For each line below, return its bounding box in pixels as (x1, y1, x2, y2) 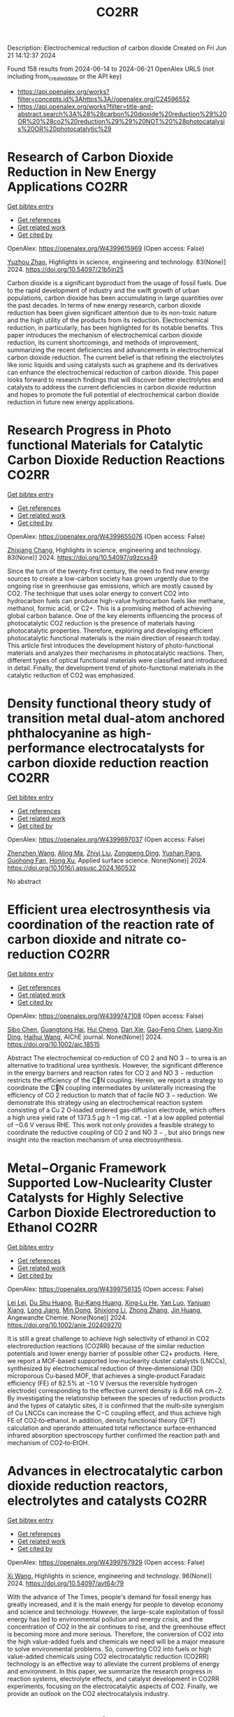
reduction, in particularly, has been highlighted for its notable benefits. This (7, 323, 224, 331)
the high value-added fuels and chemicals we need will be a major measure (7, 1637, 225, 1646)
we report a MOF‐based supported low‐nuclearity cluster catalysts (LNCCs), (7, 1356, 227, 1365)
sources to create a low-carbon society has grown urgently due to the (7, 574, 209, 582)
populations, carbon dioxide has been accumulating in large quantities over (7, 294, 224, 302)
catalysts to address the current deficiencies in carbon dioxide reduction (7, 382, 217, 391)
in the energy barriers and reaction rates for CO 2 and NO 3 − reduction (7, 1068, 214, 1077)
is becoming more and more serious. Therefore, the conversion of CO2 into (7, 1629, 224, 1638)
